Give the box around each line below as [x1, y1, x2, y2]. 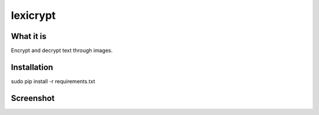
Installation [11, 62, 53, 72]
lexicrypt [11, 9, 56, 22]
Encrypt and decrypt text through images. [11, 47, 113, 54]
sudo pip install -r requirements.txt [11, 77, 96, 85]
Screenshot [11, 93, 55, 103]
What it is [11, 31, 47, 41]
